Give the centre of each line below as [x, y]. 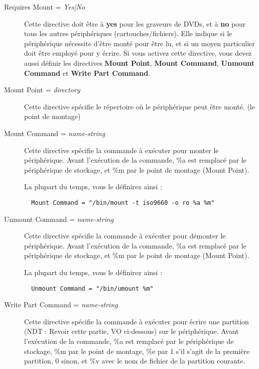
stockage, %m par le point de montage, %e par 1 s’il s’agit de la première [137, 351]
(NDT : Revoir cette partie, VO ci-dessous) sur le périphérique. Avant [132, 331]
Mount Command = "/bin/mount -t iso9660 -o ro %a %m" [123, 203]
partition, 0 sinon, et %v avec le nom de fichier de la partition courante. [135, 361]
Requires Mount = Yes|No [45, 7]
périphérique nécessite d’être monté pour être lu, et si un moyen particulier [140, 43]
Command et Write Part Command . [87, 73]
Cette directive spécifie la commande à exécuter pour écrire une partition [137, 321]
